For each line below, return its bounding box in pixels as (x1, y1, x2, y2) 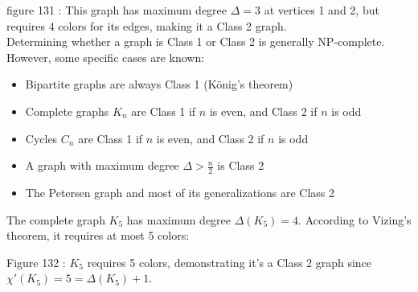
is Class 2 (217, 157, 264, 174)
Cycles (25, 130, 58, 146)
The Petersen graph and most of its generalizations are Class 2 (25, 183, 335, 200)
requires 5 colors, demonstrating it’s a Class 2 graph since (87, 253, 372, 270)
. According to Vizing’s (298, 211, 412, 228)
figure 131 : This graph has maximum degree (6, 2, 227, 18)
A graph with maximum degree (25, 157, 179, 174)
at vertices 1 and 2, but (264, 2, 379, 18)
